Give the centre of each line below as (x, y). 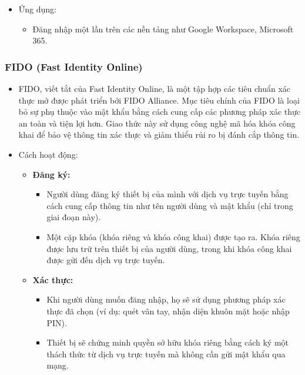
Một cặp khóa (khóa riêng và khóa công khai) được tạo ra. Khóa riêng (173, 236)
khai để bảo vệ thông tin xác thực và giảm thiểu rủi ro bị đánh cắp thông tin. (159, 135)
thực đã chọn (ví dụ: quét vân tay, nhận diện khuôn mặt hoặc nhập (168, 311)
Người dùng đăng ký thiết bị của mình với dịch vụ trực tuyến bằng (167, 194)
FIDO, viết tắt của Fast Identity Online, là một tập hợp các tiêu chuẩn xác (155, 88)
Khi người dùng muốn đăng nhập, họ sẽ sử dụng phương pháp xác (166, 299)
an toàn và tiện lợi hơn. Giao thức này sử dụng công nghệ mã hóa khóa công (157, 123)
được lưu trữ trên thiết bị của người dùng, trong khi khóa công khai (169, 248)
